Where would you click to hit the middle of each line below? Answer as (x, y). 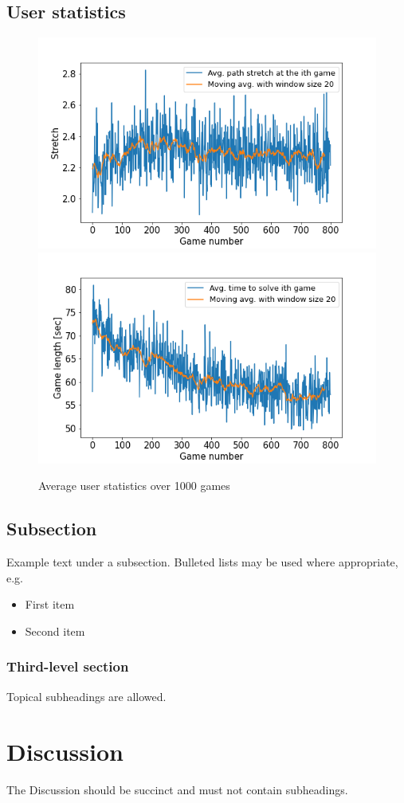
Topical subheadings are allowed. (86, 696)
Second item (55, 631)
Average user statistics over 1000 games (134, 486)
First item (50, 604)
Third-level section (68, 666)
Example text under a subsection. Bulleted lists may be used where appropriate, (202, 562)
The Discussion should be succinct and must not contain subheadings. (177, 789)
